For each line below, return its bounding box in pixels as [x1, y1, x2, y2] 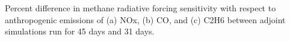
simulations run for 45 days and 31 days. [5, 25, 155, 37]
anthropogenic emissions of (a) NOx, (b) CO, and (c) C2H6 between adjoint [5, 13, 286, 26]
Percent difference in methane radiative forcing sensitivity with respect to [5, 2, 276, 14]
